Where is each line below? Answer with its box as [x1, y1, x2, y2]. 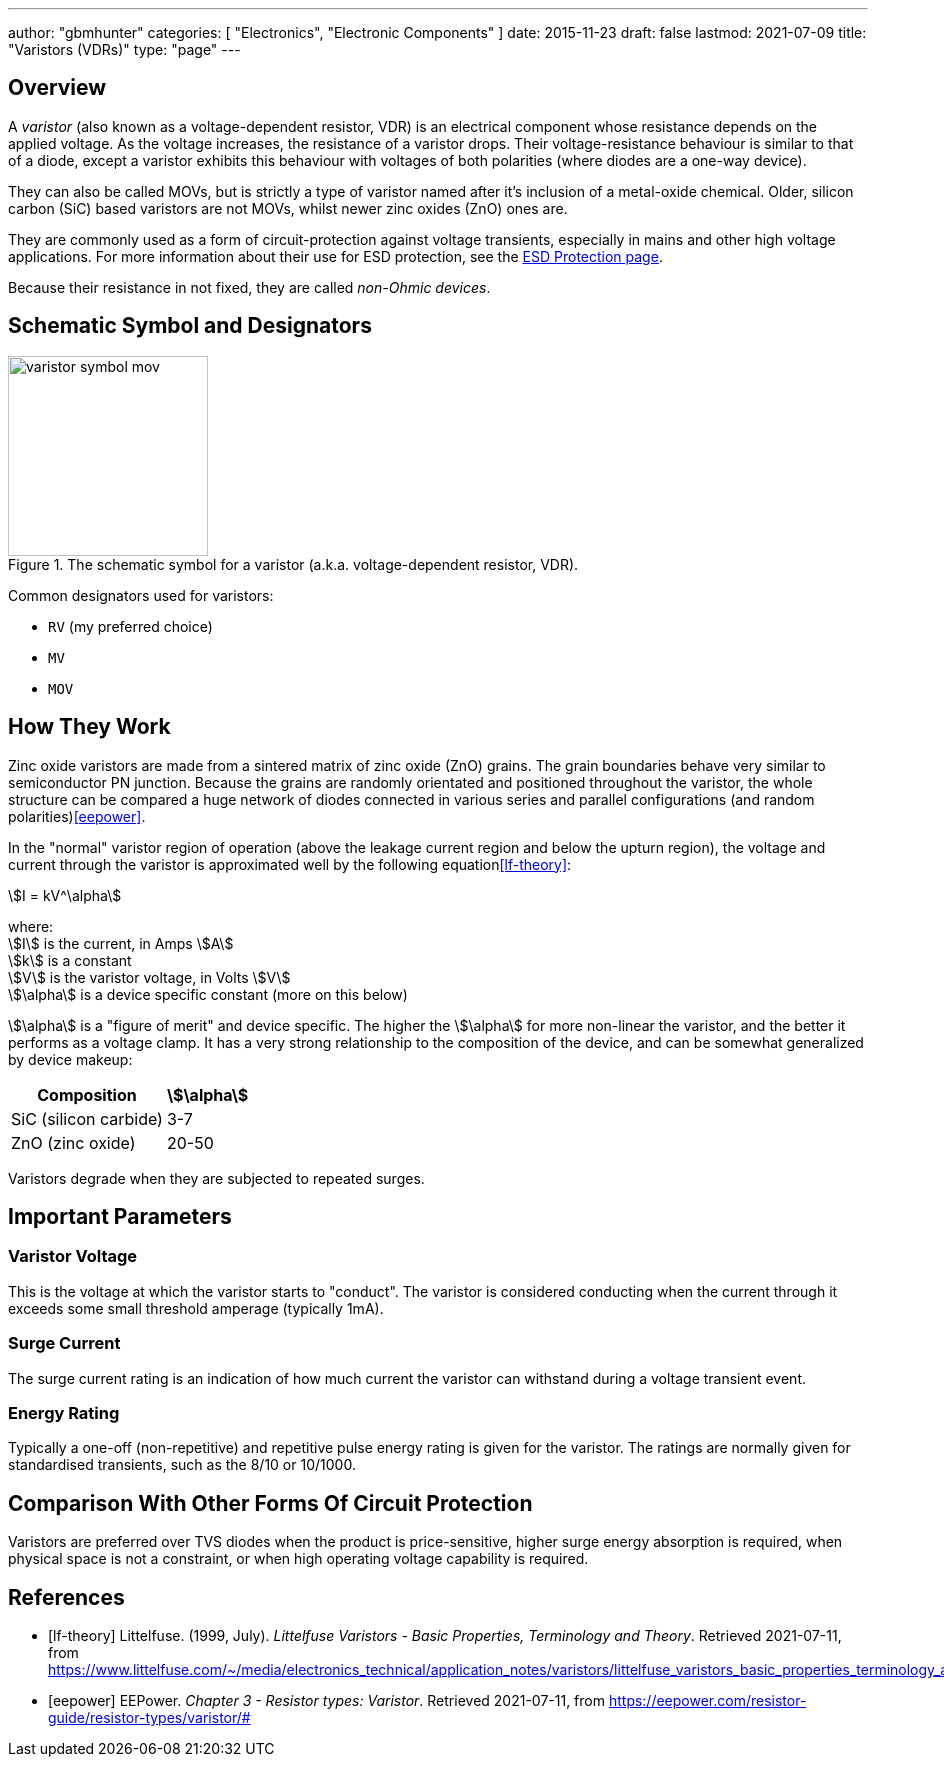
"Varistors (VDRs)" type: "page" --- [8, 41, 241, 58]
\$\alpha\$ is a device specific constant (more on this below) [8, 985, 408, 1003]
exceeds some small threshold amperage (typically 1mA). [8, 1299, 384, 1317]
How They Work [8, 714, 171, 740]
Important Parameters [8, 1203, 232, 1229]
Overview [8, 75, 107, 101]
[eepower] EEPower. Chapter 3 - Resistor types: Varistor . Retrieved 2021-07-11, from [48, 1691, 605, 1709]
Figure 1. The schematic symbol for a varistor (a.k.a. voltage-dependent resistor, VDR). [8, 555, 579, 573]
